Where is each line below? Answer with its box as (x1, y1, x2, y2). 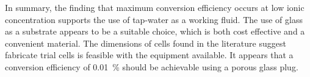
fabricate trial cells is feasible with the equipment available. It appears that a (5, 49, 294, 61)
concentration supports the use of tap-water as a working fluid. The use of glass (5, 13, 303, 25)
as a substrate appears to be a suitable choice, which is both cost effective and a (5, 25, 305, 38)
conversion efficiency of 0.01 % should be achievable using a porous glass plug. (5, 60, 298, 73)
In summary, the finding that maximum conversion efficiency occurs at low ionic (5, 1, 305, 13)
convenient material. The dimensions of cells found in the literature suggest (5, 36, 286, 49)
